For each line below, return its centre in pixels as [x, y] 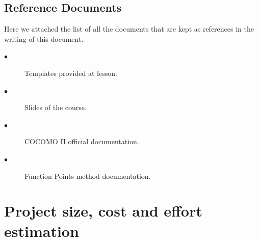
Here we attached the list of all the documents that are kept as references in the [129, 29]
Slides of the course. [56, 107]
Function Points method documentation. [88, 176]
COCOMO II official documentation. [82, 141]
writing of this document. [44, 38]
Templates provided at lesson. [71, 73]
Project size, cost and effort [103, 211]
